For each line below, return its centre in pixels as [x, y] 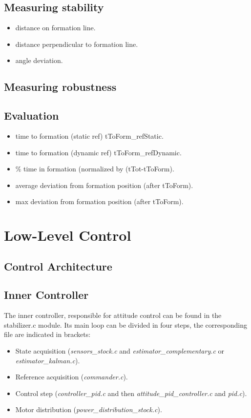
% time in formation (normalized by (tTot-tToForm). [95, 169]
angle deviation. [39, 60]
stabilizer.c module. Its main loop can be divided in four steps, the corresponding [125, 324]
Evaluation [31, 115]
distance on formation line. [55, 28]
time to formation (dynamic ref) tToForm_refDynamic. [98, 152]
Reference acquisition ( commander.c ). [72, 377]
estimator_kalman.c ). [48, 360]
